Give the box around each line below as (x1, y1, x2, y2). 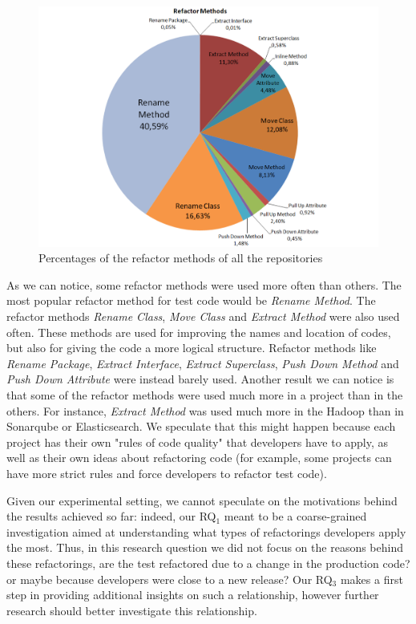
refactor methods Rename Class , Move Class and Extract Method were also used (6, 308, 400, 325)
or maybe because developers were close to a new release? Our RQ (6, 570, 333, 587)
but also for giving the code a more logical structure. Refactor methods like (6, 339, 377, 356)
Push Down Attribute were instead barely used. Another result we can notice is (6, 371, 394, 387)
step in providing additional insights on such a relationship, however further (6, 586, 379, 603)
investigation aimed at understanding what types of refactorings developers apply (6, 523, 406, 540)
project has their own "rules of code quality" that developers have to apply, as (6, 433, 389, 450)
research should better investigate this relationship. (6, 602, 257, 618)
